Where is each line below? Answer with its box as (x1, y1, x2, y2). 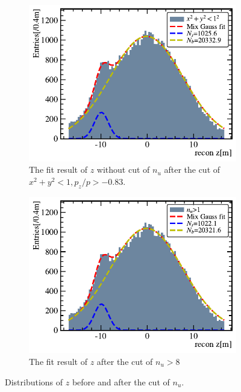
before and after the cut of (72, 375, 170, 388)
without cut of (96, 163, 150, 176)
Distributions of (5, 375, 63, 388)
